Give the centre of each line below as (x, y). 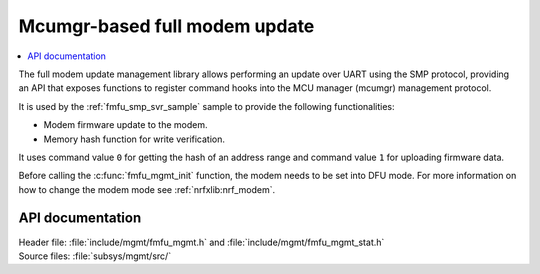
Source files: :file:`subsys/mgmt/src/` (95, 256)
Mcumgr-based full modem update (166, 26)
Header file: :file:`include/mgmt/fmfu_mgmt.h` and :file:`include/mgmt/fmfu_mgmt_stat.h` (201, 242)
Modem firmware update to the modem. (126, 125)
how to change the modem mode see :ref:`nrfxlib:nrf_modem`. (146, 189)
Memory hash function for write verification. (134, 139)
